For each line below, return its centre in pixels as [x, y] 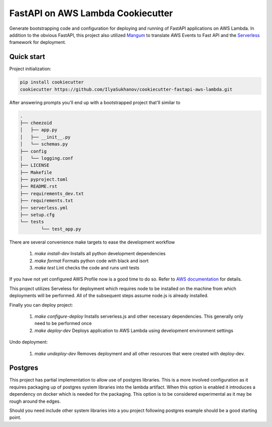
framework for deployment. [38, 42]
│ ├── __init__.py [45, 137]
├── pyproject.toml [44, 180]
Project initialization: [30, 69]
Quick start [27, 57]
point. [15, 417]
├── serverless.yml [44, 208]
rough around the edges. [35, 401]
